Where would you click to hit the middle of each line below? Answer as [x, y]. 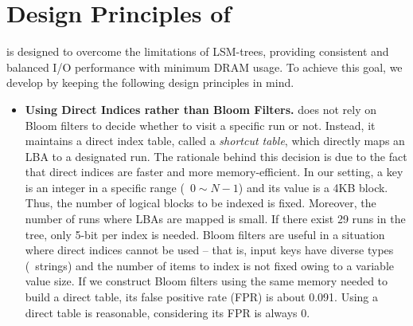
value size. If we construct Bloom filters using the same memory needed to [206, 281]
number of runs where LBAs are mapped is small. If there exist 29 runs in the [215, 219]
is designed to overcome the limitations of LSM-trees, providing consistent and [198, 51]
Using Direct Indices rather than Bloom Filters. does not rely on [201, 109]
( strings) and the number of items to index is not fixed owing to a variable [209, 265]
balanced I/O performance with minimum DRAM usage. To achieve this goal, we [205, 67]
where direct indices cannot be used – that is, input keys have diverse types [209, 250]
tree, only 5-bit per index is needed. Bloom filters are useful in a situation [205, 234]
